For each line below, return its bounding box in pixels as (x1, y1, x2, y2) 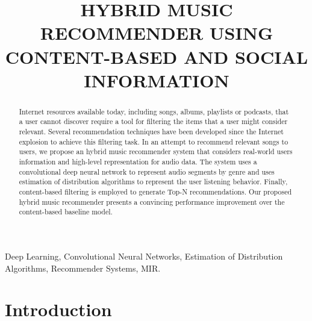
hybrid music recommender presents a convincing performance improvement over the (19, 196, 285, 207)
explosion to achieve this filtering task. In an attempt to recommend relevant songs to (19, 136, 289, 146)
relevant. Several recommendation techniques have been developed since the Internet (19, 126, 284, 137)
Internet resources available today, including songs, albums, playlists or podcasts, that (19, 106, 289, 116)
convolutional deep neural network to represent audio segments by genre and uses (19, 166, 275, 176)
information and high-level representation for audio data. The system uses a (19, 157, 257, 167)
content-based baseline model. (19, 207, 113, 217)
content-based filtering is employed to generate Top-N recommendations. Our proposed (19, 186, 292, 196)
